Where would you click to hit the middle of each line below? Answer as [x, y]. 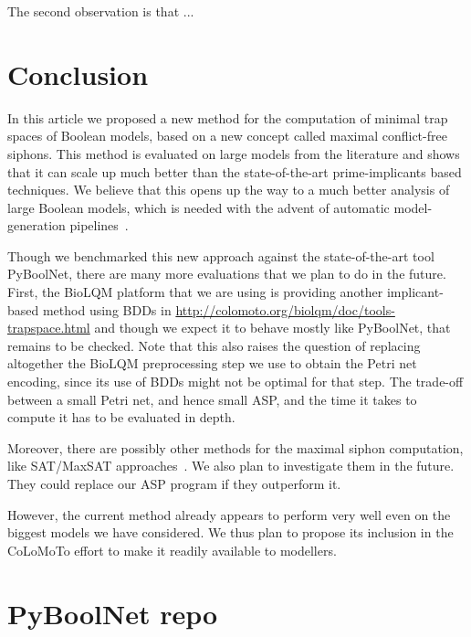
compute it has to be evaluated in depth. [121, 417]
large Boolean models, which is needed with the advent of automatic [199, 207]
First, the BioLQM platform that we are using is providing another [195, 292]
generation [37, 225]
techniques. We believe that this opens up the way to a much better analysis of [229, 190]
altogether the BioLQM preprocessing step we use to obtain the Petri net [212, 363]
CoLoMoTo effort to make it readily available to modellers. [172, 550]
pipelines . [99, 225]
